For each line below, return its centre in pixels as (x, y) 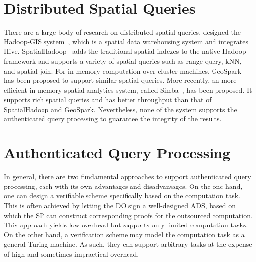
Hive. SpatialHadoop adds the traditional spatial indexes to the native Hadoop (125, 51)
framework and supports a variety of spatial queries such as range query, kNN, (123, 60)
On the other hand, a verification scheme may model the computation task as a (124, 234)
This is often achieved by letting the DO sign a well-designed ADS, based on (120, 205)
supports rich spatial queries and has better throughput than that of (108, 99)
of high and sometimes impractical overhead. (72, 253)
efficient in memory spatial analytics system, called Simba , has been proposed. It (128, 90)
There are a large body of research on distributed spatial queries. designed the (123, 32)
